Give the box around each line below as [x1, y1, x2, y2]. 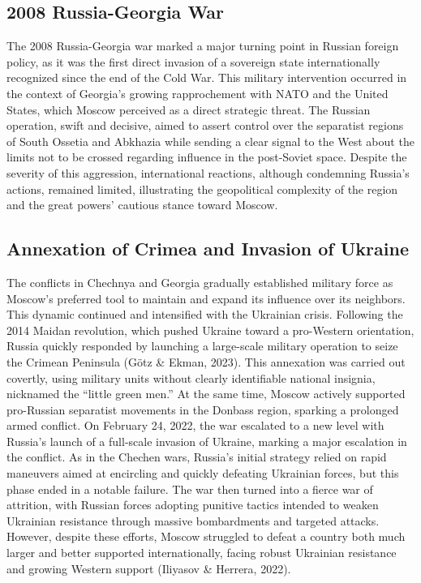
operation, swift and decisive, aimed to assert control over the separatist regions [6, 117, 404, 134]
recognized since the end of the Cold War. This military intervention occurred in [6, 69, 407, 86]
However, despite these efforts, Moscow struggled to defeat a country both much [6, 528, 406, 545]
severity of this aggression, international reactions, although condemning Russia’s [6, 164, 410, 181]
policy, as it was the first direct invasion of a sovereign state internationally [6, 53, 380, 70]
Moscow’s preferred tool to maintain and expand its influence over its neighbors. [6, 289, 406, 307]
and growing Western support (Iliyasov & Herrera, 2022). [6, 559, 291, 577]
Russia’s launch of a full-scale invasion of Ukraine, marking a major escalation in [6, 432, 407, 449]
